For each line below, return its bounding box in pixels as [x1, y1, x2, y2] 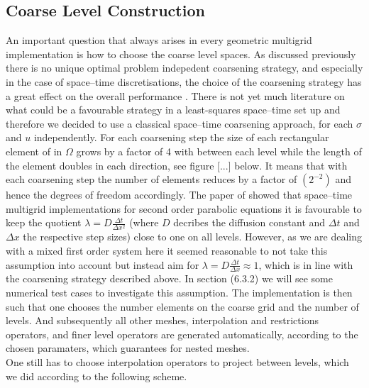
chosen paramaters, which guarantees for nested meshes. [6, 340, 250, 355]
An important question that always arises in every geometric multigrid [6, 33, 312, 48]
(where [129, 215, 159, 230]
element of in [6, 143, 62, 158]
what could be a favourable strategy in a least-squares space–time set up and [6, 102, 341, 117]
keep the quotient [6, 215, 82, 230]
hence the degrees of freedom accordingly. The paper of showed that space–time [6, 187, 353, 202]
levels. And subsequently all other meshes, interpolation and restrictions [6, 313, 319, 328]
